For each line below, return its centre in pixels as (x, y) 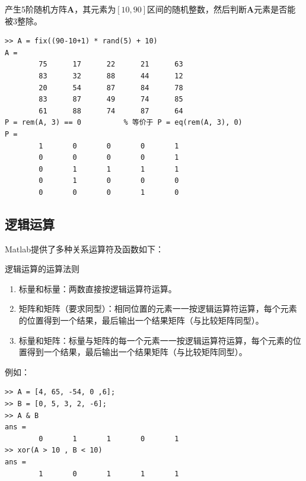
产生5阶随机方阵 (36, 9)
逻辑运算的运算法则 (42, 269)
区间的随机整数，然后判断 (197, 9)
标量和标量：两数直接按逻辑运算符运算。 (98, 288)
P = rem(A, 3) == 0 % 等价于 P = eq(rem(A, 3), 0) (124, 123)
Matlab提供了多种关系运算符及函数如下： (84, 249)
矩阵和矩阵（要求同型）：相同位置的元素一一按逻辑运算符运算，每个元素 (158, 308)
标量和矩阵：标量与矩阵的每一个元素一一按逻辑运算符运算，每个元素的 (156, 340)
